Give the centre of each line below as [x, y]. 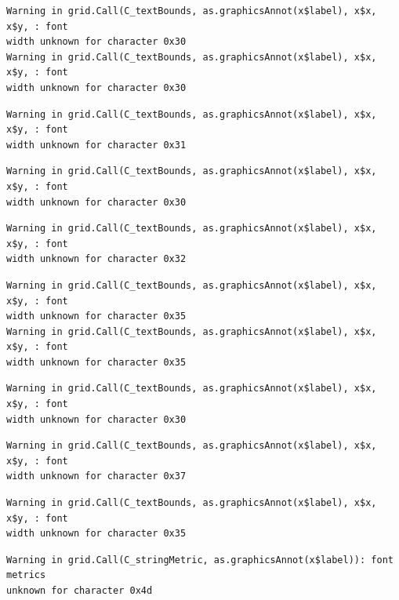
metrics [26, 575]
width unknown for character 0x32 [96, 259]
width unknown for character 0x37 [96, 476]
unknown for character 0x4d [80, 591]
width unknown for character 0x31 [96, 145]
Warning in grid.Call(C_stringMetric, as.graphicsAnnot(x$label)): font [200, 560]
